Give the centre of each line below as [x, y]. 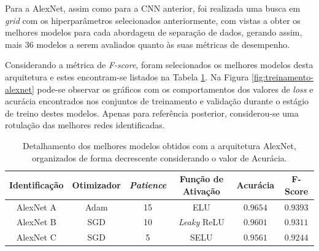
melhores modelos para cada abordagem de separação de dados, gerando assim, [154, 32]
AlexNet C [36, 237]
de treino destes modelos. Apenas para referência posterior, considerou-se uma [152, 113]
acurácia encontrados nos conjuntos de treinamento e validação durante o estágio [157, 101]
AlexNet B [36, 222]
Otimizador [96, 184]
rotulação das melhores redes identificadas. [85, 125]
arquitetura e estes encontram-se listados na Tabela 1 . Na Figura [127, 76]
